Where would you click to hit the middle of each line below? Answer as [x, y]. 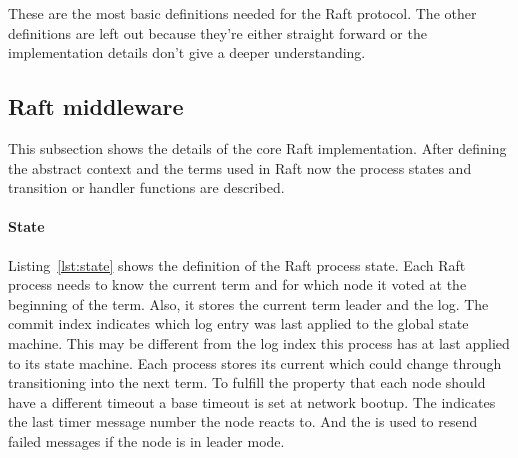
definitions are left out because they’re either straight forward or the [217, 32]
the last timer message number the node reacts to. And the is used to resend [243, 421]
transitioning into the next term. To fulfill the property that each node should [247, 382]
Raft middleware [96, 106]
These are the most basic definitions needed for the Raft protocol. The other [242, 13]
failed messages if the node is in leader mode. [146, 440]
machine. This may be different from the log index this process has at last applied [259, 342]
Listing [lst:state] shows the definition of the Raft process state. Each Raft [237, 264]
